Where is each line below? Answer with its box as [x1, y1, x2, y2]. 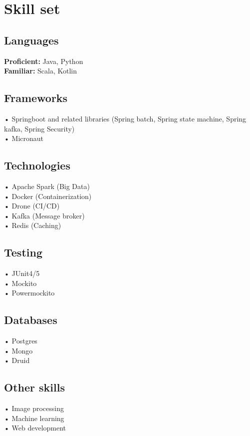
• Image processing [4, 403, 64, 413]
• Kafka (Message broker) [4, 210, 85, 220]
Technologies [4, 157, 70, 173]
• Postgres [4, 335, 37, 346]
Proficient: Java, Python [4, 55, 83, 66]
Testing [4, 244, 42, 260]
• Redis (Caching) [4, 220, 61, 230]
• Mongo [4, 345, 33, 355]
